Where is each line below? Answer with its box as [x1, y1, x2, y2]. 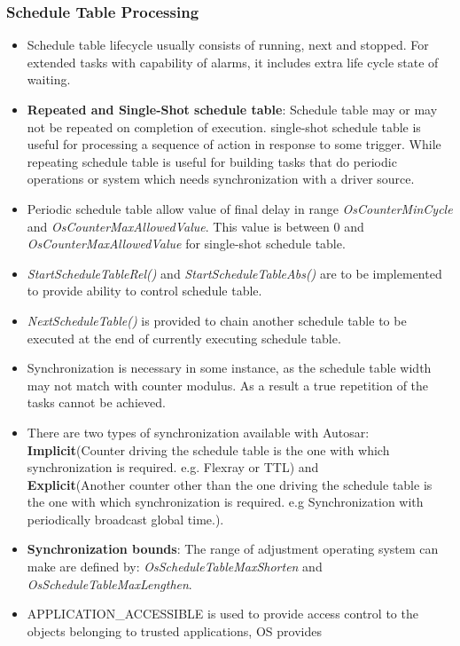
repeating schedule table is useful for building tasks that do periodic [27, 152, 397, 170]
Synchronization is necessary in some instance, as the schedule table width [27, 358, 432, 377]
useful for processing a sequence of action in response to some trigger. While [27, 135, 441, 154]
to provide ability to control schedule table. [27, 281, 262, 300]
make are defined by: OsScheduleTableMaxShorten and [27, 557, 323, 576]
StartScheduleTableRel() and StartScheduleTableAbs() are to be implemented [27, 264, 442, 282]
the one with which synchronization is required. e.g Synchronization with [27, 492, 424, 511]
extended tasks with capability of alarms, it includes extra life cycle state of [27, 52, 439, 71]
